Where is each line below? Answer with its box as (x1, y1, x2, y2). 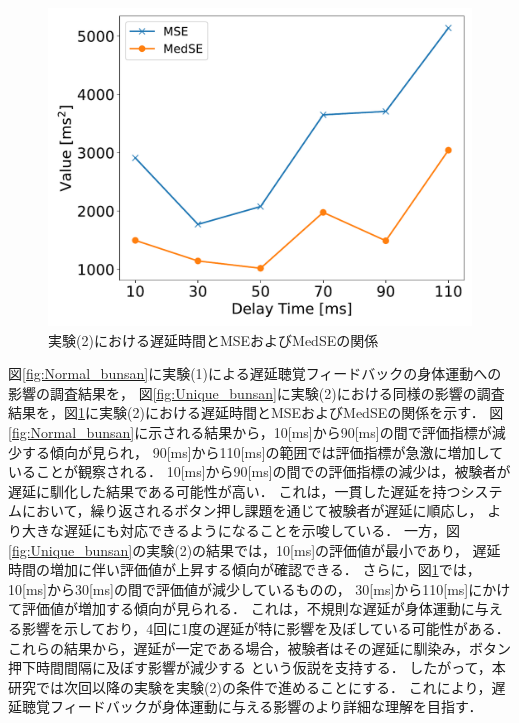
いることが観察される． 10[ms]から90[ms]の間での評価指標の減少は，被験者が (8, 461, 511, 482)
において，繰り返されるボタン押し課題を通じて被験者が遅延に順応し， (21, 500, 483, 521)
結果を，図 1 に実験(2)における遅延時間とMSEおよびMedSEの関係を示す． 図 (8, 402, 504, 423)
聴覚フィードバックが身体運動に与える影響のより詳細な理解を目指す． (21, 696, 483, 717)
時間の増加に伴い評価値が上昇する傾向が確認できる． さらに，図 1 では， (8, 559, 481, 580)
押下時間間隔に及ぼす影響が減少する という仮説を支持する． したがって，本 (8, 657, 506, 678)
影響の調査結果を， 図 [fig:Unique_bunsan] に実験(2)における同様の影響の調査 (8, 382, 505, 403)
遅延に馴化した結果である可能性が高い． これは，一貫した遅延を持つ (8, 480, 461, 501)
